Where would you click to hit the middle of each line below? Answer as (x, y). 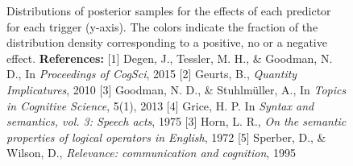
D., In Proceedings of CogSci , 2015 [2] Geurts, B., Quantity (152, 74)
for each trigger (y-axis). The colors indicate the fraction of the (162, 26)
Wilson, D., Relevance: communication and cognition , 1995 (151, 153)
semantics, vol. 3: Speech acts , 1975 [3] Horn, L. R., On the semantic (176, 121)
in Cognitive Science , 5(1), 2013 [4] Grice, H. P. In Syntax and (160, 105)
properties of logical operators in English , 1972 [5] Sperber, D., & (166, 137)
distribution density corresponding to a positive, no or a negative (167, 42)
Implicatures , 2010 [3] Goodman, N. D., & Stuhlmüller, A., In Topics (176, 89)
